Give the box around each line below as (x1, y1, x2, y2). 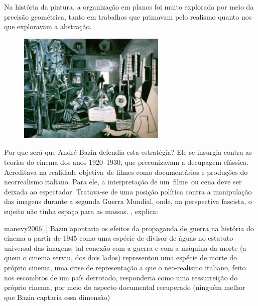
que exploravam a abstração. (4, 21, 92, 32)
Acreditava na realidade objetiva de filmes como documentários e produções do (4, 166, 248, 177)
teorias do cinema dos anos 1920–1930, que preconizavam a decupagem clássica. (4, 156, 248, 167)
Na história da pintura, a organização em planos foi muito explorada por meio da (4, 2, 254, 12)
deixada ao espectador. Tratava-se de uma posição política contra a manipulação (4, 186, 252, 196)
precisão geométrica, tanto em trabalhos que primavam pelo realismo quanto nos (4, 11, 252, 22)
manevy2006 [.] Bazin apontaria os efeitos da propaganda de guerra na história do (4, 223, 254, 233)
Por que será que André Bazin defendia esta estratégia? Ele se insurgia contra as (4, 147, 252, 157)
